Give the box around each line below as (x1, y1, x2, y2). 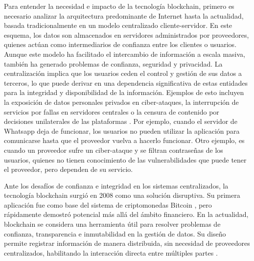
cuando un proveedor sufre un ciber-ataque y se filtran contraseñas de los (4, 144, 223, 155)
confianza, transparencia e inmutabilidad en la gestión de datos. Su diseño (4, 228, 226, 238)
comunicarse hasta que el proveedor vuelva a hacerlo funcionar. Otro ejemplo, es (4, 135, 245, 145)
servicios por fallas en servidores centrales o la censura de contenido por (4, 106, 219, 117)
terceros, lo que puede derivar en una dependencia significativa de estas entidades (4, 77, 248, 88)
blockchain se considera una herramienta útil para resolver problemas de (4, 219, 221, 229)
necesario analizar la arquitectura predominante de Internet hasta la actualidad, (4, 10, 244, 21)
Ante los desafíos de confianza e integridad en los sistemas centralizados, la (4, 180, 229, 190)
